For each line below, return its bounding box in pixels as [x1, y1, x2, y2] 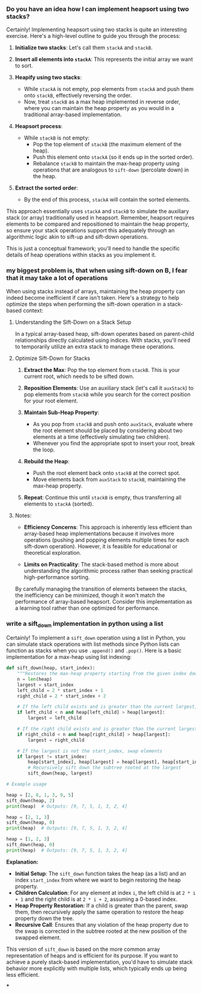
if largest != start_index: [17, 753, 87, 759]
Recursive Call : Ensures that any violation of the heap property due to [14, 921, 189, 928]
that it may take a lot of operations [6, 274, 108, 282]
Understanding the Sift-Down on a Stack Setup [14, 318, 132, 326]
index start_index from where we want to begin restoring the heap [14, 876, 182, 883]
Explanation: [6, 858, 39, 865]
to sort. [14, 62, 33, 69]
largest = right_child [28, 737, 85, 743]
